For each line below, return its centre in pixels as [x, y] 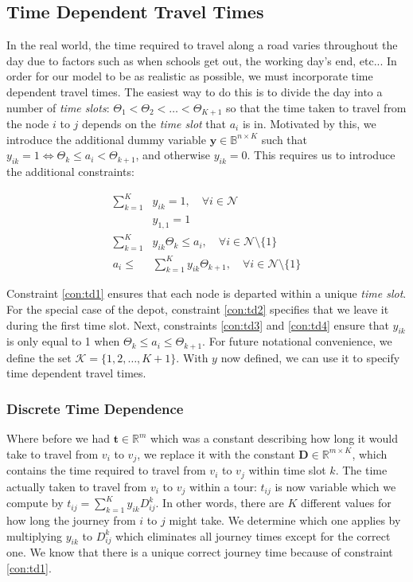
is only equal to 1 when [63, 341]
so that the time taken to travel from [316, 107]
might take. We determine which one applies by [285, 520]
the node [28, 124]
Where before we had [58, 438]
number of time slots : [58, 107]
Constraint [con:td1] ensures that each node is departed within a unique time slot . [206, 293]
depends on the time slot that [154, 124]
